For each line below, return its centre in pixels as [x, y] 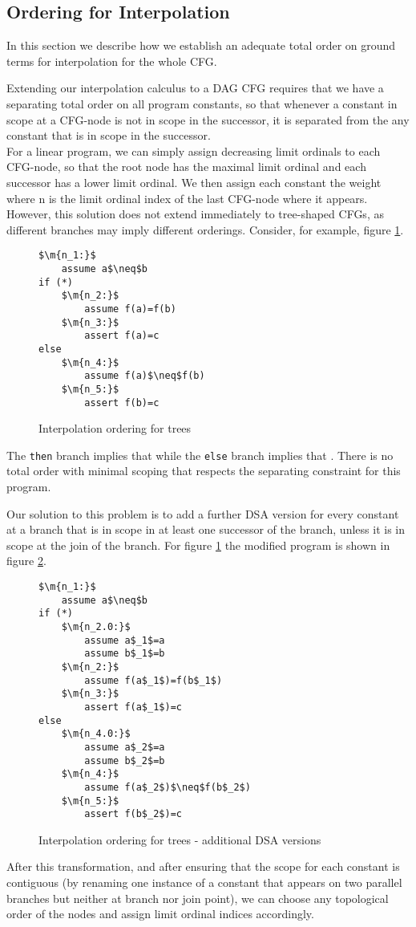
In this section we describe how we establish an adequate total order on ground [201, 45]
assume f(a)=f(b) [130, 309]
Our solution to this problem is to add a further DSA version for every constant [203, 513]
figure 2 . [26, 561]
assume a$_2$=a [125, 747]
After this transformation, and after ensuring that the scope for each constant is [203, 866]
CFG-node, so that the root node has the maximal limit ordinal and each [186, 167]
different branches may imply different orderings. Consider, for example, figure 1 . [205, 229]
